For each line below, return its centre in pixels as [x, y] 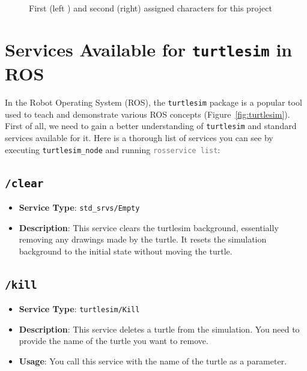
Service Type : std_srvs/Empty [79, 207]
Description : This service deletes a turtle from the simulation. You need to [159, 329]
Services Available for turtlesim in [149, 49]
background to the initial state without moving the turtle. [126, 251]
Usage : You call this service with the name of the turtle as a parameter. [153, 361]
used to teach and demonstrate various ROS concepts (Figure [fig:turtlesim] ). [147, 114]
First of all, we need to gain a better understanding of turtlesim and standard [151, 126]
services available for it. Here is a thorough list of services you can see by [139, 137]
